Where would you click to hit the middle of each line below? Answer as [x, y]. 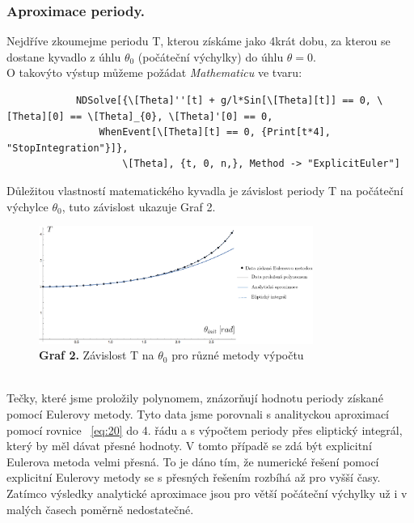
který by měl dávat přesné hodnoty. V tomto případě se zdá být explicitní [189, 446]
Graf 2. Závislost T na [97, 355]
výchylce [27, 206]
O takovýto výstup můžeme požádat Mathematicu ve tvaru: [154, 72]
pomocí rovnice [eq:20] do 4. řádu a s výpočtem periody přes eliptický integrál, [205, 429]
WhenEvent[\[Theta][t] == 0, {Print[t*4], [215, 132]
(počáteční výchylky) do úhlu [211, 56]
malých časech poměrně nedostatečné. [100, 509]
